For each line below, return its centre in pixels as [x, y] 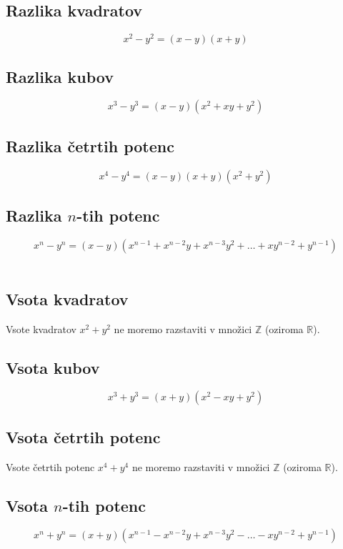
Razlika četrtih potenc [90, 145]
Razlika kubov [60, 76]
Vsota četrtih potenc [83, 436]
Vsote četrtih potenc [50, 466]
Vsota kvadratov [67, 298]
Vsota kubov [53, 367]
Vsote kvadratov [41, 328]
